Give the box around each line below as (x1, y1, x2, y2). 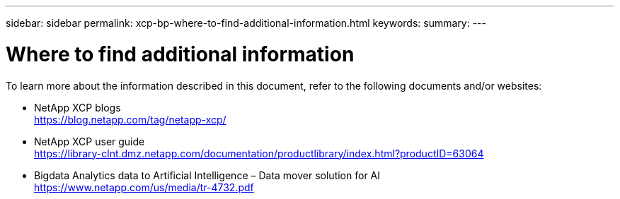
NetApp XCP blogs (34, 101, 121, 114)
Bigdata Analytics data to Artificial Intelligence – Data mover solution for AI (34, 169, 381, 181)
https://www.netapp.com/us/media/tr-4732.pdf (34, 181, 254, 193)
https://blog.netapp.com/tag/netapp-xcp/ (34, 113, 226, 126)
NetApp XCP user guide (34, 135, 145, 147)
